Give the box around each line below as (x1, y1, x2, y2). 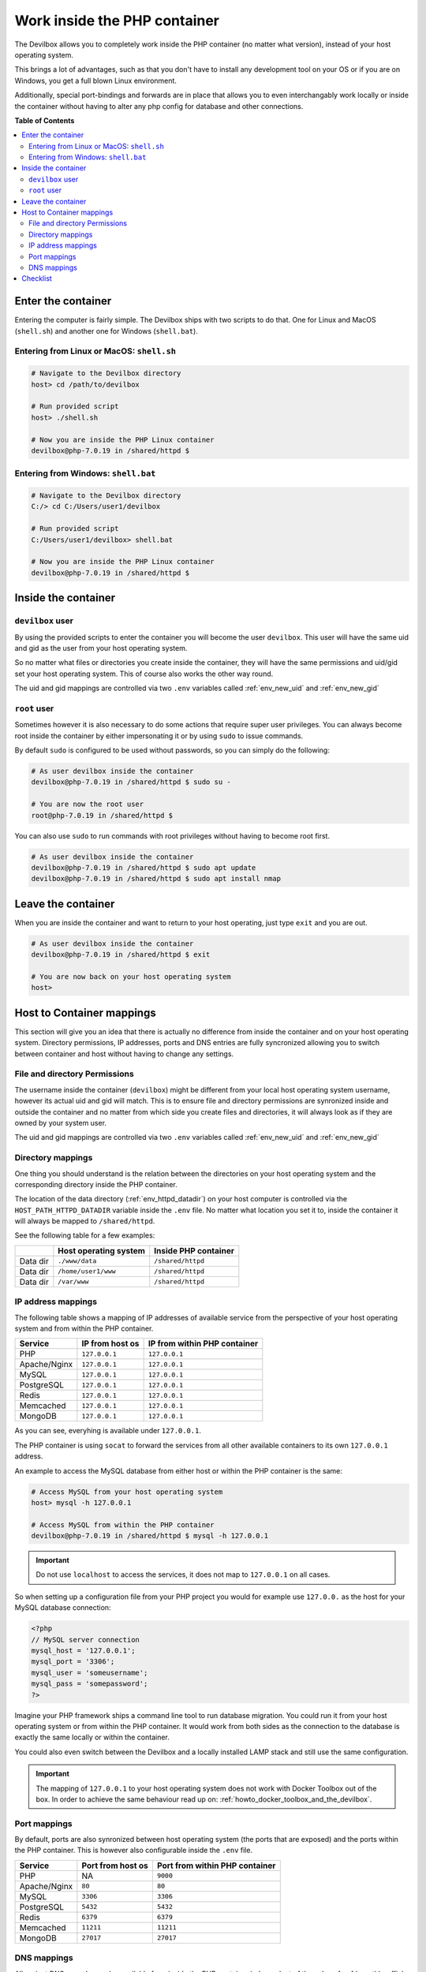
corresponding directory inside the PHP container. (14, 1179, 177, 1189)
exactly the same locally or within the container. (14, 1732, 170, 1742)
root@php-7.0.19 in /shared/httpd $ (31, 811, 174, 820)
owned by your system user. (14, 1118, 106, 1127)
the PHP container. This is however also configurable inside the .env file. (14, 1846, 252, 1855)
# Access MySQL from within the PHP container (31, 1520, 215, 1529)
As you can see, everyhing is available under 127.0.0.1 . (14, 1426, 201, 1436)
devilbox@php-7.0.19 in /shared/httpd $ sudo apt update (31, 863, 256, 872)
